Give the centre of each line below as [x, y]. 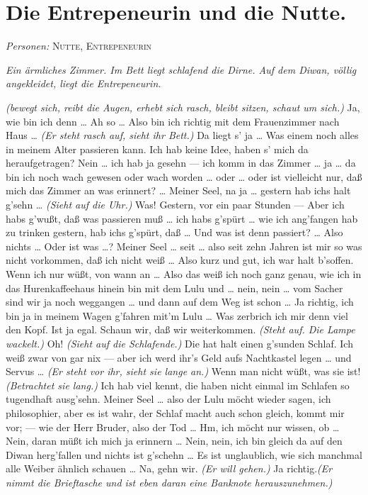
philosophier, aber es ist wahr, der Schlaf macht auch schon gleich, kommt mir [175, 412]
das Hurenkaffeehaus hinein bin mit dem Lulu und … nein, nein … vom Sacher [174, 288]
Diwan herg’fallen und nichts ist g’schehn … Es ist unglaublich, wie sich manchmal [184, 454]
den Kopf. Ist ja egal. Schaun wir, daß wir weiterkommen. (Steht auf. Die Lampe [180, 329]
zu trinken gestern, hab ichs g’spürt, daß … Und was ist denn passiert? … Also [174, 232]
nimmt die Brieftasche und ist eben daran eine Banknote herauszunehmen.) [169, 482]
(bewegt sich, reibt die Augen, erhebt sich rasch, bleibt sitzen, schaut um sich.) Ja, [183, 107]
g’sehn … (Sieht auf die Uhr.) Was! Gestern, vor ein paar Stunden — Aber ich [175, 205]
